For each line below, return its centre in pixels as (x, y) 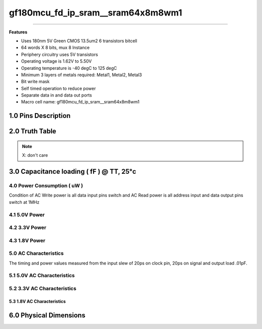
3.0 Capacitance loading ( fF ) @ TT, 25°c (73, 172)
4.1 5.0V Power (27, 214)
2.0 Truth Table (33, 131)
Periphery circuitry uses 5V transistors (59, 54)
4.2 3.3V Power (28, 228)
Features (18, 32)
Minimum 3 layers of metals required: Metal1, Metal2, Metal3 (82, 75)
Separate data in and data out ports (57, 95)
